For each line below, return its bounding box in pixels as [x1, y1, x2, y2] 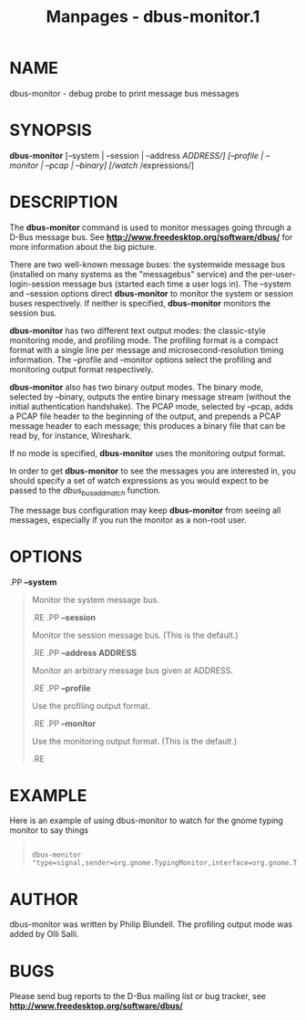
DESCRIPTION [9, 192, 118, 213]
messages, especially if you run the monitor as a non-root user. [9, 514, 248, 526]
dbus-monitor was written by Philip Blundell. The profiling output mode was [9, 919, 293, 930]
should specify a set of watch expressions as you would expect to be [9, 474, 269, 485]
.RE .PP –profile [31, 682, 91, 693]
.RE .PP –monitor [31, 718, 97, 729]
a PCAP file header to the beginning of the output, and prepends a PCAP [9, 411, 281, 422]
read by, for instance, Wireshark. [9, 430, 132, 441]
